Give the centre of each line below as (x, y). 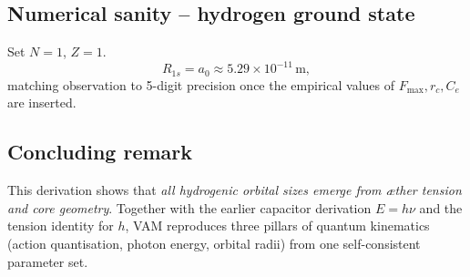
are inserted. (42, 103)
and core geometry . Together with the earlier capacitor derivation (189, 207)
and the (441, 207)
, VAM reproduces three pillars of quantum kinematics (277, 226)
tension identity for (61, 226)
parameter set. (48, 261)
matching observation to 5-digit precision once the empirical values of (201, 84)
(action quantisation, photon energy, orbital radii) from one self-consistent (214, 243)
